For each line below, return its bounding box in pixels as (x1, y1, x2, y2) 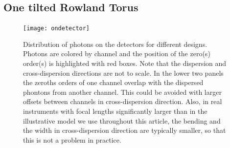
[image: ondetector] (23, 25, 90, 32)
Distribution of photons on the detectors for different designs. (23, 39, 207, 49)
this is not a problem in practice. (23, 134, 121, 145)
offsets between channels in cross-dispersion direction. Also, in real (23, 96, 222, 106)
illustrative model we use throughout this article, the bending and (23, 115, 221, 126)
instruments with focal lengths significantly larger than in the (23, 106, 207, 116)
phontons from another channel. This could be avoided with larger (23, 86, 222, 97)
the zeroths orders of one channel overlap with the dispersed (23, 77, 204, 87)
